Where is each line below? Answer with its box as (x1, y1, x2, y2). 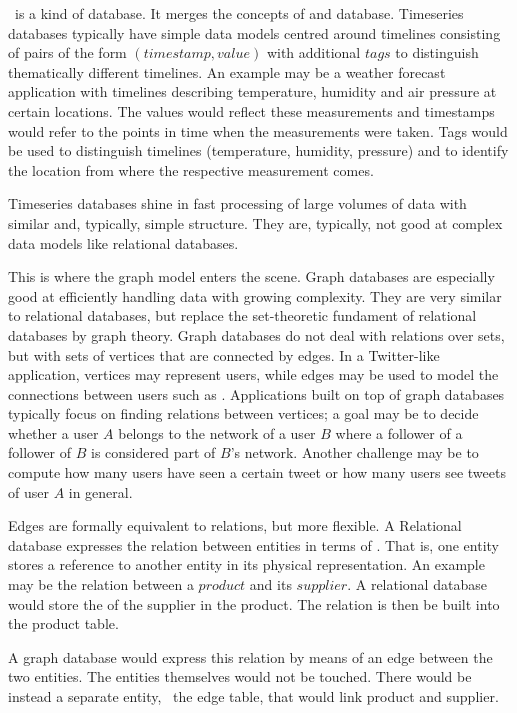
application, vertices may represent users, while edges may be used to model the (8, 364, 499, 385)
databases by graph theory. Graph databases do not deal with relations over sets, (8, 324, 505, 345)
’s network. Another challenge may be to (230, 442, 479, 463)
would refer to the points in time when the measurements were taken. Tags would (8, 120, 508, 141)
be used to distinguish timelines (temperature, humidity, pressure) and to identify (8, 140, 509, 161)
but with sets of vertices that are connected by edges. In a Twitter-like (8, 344, 440, 365)
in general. (68, 481, 133, 502)
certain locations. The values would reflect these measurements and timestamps (8, 100, 495, 121)
